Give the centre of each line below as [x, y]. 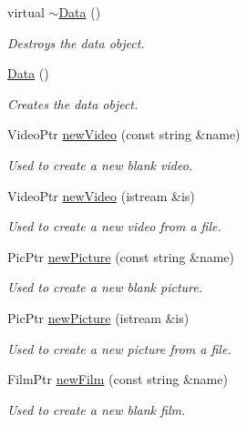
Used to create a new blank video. [100, 164]
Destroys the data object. [76, 42]
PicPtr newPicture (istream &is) [98, 317]
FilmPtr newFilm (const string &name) [118, 379]
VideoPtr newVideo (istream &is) [101, 195]
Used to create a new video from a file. [114, 226]
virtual [26, 12]
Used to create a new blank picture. [105, 287]
